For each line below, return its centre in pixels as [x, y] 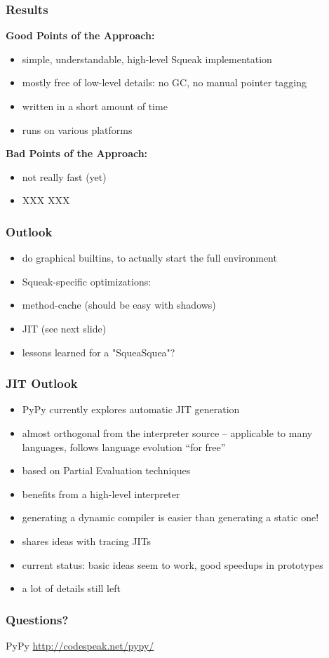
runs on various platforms [77, 129]
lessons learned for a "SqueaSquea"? [99, 352]
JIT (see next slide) [64, 328]
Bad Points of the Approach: [77, 153]
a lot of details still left [71, 588]
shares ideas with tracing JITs [87, 540]
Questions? [37, 619]
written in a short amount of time [95, 106]
